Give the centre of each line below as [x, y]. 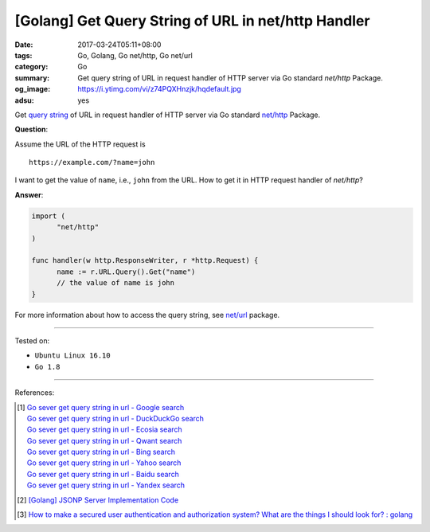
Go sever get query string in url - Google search [106, 407]
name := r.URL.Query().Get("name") [126, 272]
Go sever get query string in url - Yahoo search [104, 463]
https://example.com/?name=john [92, 162]
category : [31, 67]
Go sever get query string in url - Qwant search [104, 440]
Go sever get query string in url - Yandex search [106, 485]
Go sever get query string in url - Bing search [101, 452]
